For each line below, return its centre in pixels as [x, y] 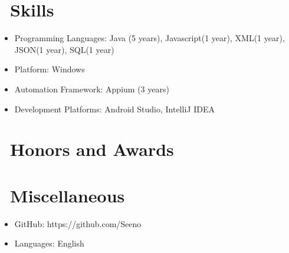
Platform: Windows [50, 69]
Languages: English [49, 243]
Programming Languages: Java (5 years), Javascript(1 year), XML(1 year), [150, 38]
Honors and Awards [92, 149]
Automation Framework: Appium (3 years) [92, 89]
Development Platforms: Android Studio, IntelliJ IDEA [114, 109]
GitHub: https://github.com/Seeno [78, 223]
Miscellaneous [68, 195]
